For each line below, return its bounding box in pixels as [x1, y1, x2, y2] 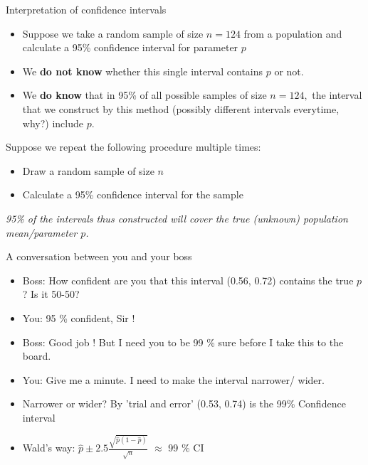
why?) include [22, 115, 83, 130]
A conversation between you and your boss [6, 249, 192, 264]
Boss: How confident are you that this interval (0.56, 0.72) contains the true [22, 272, 354, 287]
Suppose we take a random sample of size [22, 26, 204, 41]
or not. [274, 63, 304, 78]
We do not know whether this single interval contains [22, 63, 263, 78]
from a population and [243, 26, 342, 41]
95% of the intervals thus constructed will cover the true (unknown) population [6, 210, 348, 225]
